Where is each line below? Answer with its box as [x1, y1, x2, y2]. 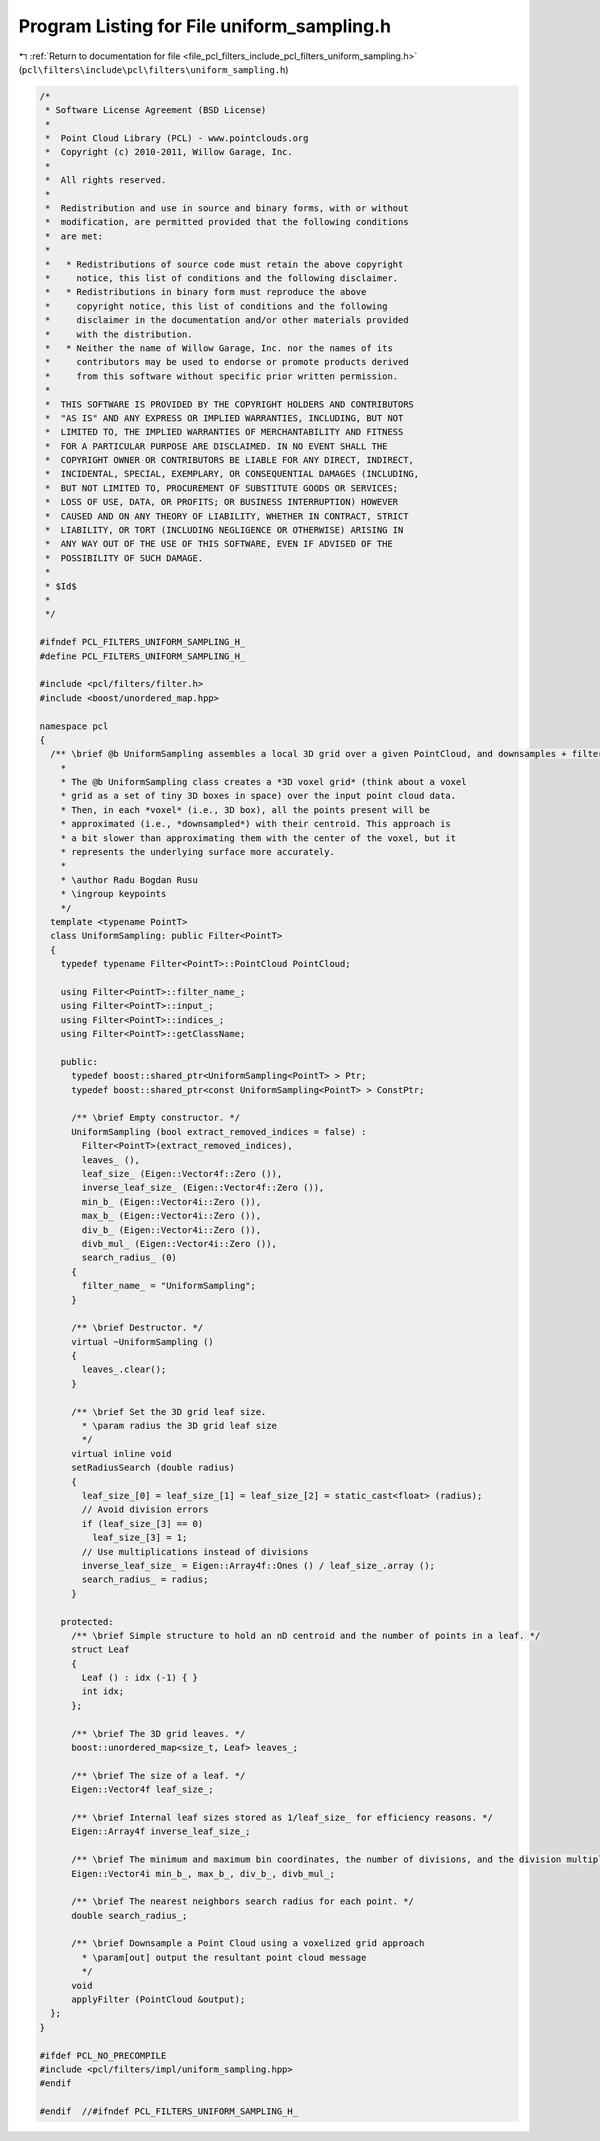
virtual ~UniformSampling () [71, 1336, 214, 1347]
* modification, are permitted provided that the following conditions [45, 216, 409, 228]
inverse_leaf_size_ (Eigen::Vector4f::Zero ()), [81, 1182, 325, 1194]
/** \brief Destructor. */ [71, 1322, 204, 1334]
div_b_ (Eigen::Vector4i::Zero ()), [81, 1224, 262, 1235]
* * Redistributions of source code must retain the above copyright [45, 258, 404, 270]
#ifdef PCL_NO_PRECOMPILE [39, 2050, 167, 2061]
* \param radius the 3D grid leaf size [81, 1420, 277, 1432]
